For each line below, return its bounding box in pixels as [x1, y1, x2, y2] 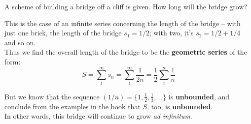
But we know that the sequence [4, 91, 100, 101]
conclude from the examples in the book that [4, 101, 141, 111]
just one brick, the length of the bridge [4, 28, 122, 38]
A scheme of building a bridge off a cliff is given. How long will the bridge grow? [4, 1, 248, 11]
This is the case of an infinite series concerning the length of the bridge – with [4, 18, 241, 28]
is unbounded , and [168, 91, 230, 101]
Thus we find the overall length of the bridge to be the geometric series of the [4, 47, 247, 57]
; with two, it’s [149, 28, 194, 38]
